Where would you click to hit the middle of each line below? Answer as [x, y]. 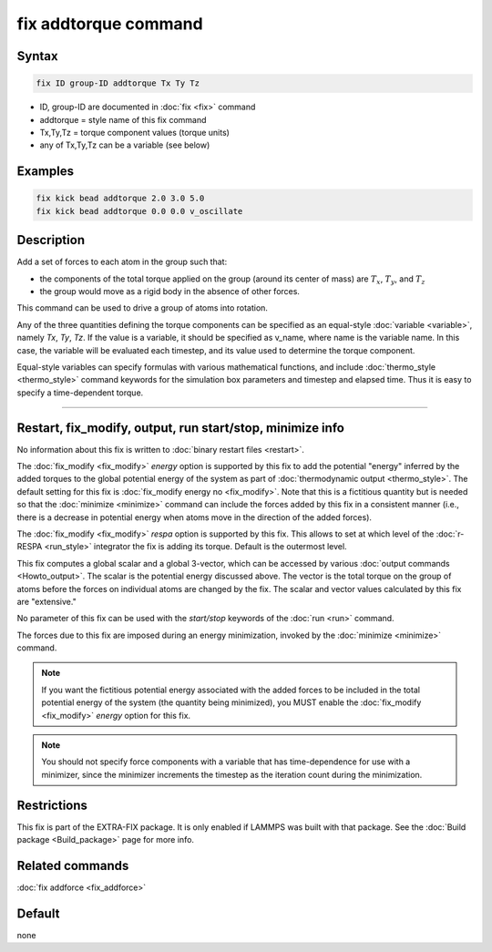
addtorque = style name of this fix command [123, 119]
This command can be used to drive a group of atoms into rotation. [143, 308]
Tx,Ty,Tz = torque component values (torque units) [134, 132]
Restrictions [52, 805]
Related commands [73, 865]
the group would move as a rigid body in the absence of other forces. [170, 291]
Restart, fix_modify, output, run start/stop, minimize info [181, 428]
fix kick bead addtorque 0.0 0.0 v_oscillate [139, 211]
